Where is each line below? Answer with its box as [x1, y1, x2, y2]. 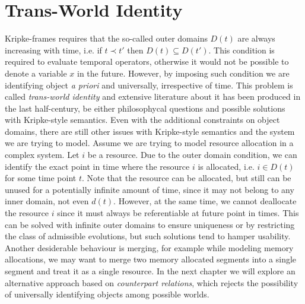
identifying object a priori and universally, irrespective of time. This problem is [5, 78, 293, 91]
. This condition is [208, 43, 275, 56]
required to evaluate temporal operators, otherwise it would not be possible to [5, 55, 289, 68]
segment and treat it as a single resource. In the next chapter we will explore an [5, 265, 296, 277]
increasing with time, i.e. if [5, 43, 102, 56]
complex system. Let [5, 148, 80, 161]
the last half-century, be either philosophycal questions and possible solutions [5, 102, 285, 114]
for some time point [5, 172, 77, 184]
